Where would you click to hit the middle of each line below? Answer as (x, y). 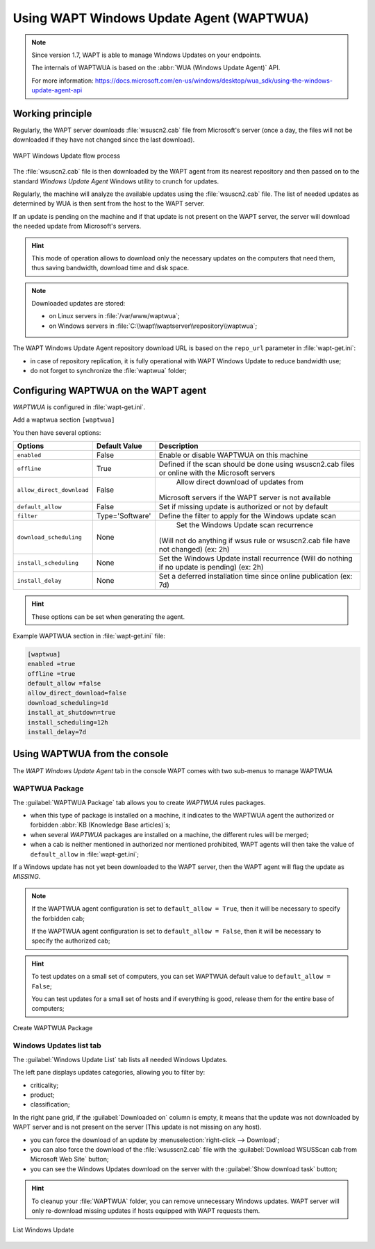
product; (42, 1095)
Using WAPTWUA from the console (91, 754)
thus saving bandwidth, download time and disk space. (110, 268)
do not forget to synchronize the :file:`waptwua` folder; (109, 371)
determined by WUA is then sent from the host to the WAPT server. (109, 204)
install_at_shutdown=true (72, 713)
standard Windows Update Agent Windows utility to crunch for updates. (116, 181)
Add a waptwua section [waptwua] (64, 420)
